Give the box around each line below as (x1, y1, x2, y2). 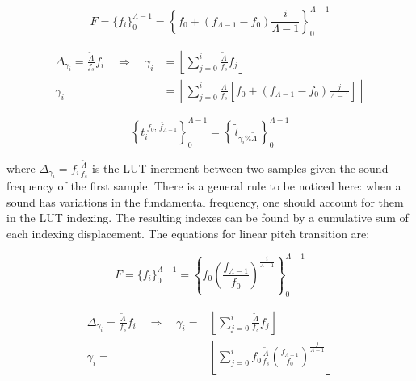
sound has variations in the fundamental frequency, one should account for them (6, 193, 404, 210)
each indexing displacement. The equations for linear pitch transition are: (6, 224, 370, 241)
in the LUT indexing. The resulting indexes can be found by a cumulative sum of (6, 209, 409, 226)
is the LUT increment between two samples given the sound (92, 159, 389, 176)
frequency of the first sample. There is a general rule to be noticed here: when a (6, 178, 401, 195)
